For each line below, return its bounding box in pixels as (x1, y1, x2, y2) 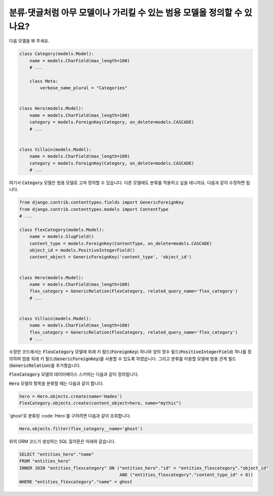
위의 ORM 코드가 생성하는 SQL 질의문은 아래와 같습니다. (9, 438, 116, 444)
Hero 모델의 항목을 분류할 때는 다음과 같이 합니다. (9, 380, 104, 386)
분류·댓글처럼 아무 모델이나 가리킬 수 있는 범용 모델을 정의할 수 (9, 7, 242, 18)
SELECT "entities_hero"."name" (19, 452, 95, 457)
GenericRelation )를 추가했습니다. (10, 362, 81, 368)
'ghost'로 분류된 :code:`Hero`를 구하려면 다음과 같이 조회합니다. (9, 413, 132, 419)
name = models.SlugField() (29, 234, 95, 239)
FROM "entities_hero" (19, 458, 71, 464)
